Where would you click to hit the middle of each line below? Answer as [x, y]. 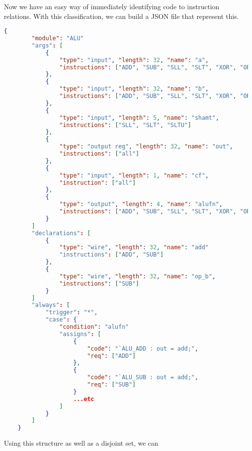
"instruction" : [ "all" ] [98, 183]
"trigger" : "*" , [71, 313]
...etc [84, 399]
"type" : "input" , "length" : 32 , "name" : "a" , [134, 60]
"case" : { [61, 320]
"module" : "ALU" [58, 39]
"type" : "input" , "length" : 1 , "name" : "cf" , [134, 175]
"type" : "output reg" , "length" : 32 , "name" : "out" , [146, 147]
